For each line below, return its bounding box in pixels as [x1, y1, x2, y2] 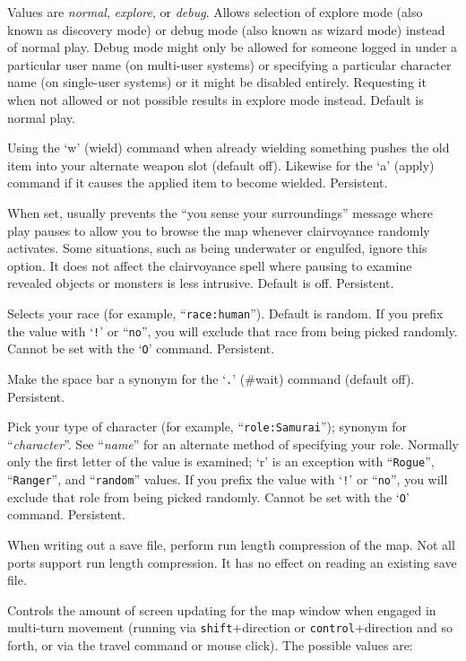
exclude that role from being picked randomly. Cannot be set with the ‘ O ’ [7, 487, 410, 506]
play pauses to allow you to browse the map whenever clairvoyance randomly [7, 221, 430, 239]
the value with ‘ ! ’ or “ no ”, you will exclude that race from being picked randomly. [7, 321, 458, 340]
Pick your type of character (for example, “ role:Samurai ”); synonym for [7, 417, 408, 436]
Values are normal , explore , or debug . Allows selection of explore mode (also [7, 3, 423, 21]
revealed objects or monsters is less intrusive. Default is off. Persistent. [7, 274, 394, 292]
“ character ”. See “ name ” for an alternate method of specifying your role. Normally [7, 434, 459, 453]
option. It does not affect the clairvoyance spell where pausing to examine [7, 256, 412, 274]
